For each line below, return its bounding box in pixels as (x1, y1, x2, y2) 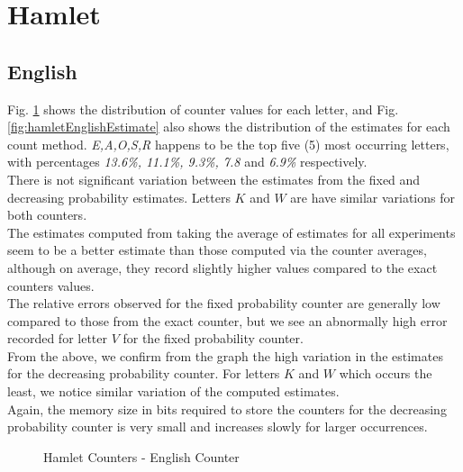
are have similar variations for (290, 187, 455, 206)
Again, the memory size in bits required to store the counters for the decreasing (7, 399, 447, 418)
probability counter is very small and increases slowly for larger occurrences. (7, 417, 428, 436)
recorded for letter (7, 329, 107, 348)
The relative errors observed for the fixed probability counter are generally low (7, 294, 440, 313)
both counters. (7, 205, 87, 224)
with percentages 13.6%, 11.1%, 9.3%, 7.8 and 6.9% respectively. (7, 152, 368, 171)
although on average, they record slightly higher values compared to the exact (7, 258, 438, 277)
